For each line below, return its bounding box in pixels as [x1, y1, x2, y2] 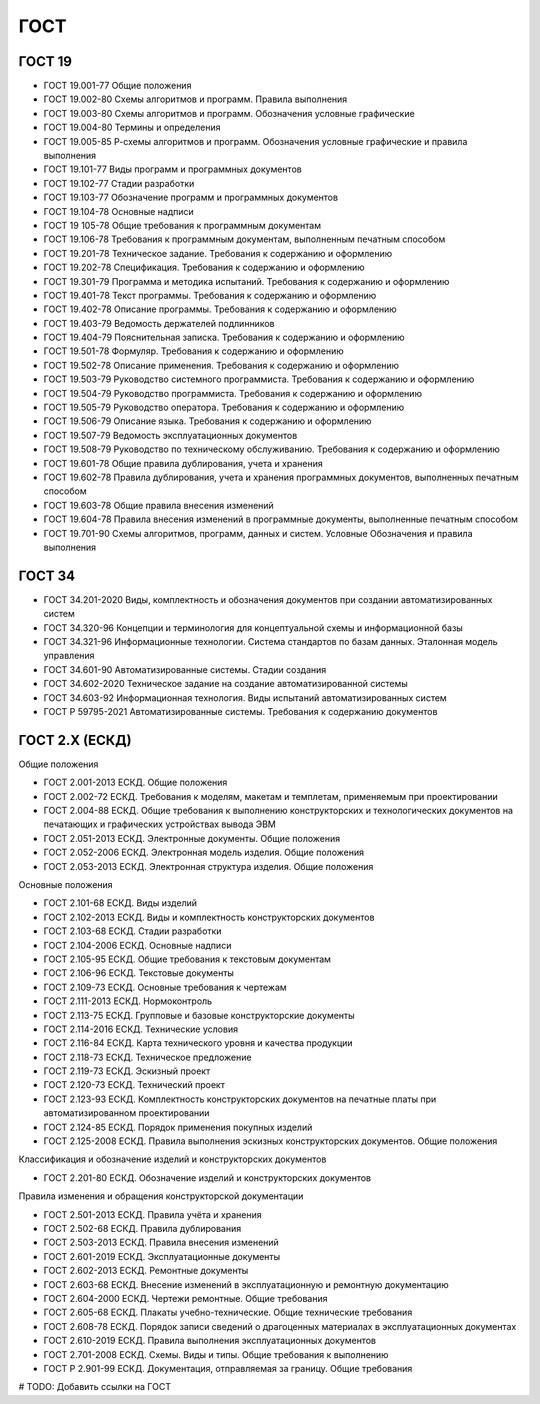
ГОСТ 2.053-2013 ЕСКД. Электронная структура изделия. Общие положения [43, 860, 374, 872]
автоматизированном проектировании [43, 1107, 210, 1119]
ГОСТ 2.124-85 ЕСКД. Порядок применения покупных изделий [43, 1121, 313, 1133]
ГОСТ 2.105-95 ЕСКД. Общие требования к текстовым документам [43, 953, 332, 965]
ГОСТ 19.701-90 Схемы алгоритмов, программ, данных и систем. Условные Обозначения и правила [43, 527, 473, 539]
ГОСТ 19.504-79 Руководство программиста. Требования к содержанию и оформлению [43, 387, 422, 399]
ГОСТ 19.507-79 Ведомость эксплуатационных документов [43, 429, 298, 441]
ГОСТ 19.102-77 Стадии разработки [43, 177, 195, 189]
